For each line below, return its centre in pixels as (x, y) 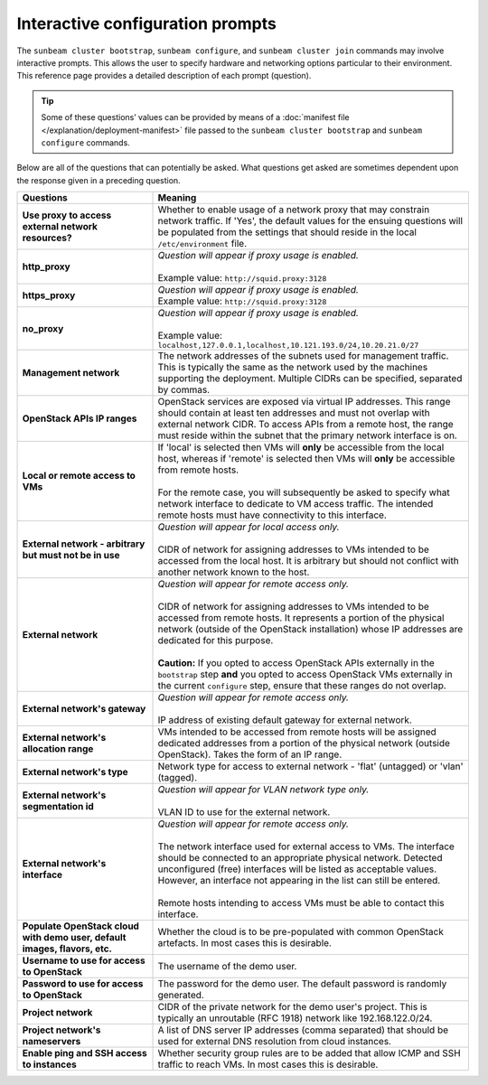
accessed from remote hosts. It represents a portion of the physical (301, 618)
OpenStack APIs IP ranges (80, 418)
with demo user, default (74, 938)
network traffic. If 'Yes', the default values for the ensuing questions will (310, 221)
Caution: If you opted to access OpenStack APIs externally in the (296, 663)
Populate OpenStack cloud (81, 926)
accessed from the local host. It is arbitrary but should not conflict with (309, 561)
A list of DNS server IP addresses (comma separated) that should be (303, 1030)
